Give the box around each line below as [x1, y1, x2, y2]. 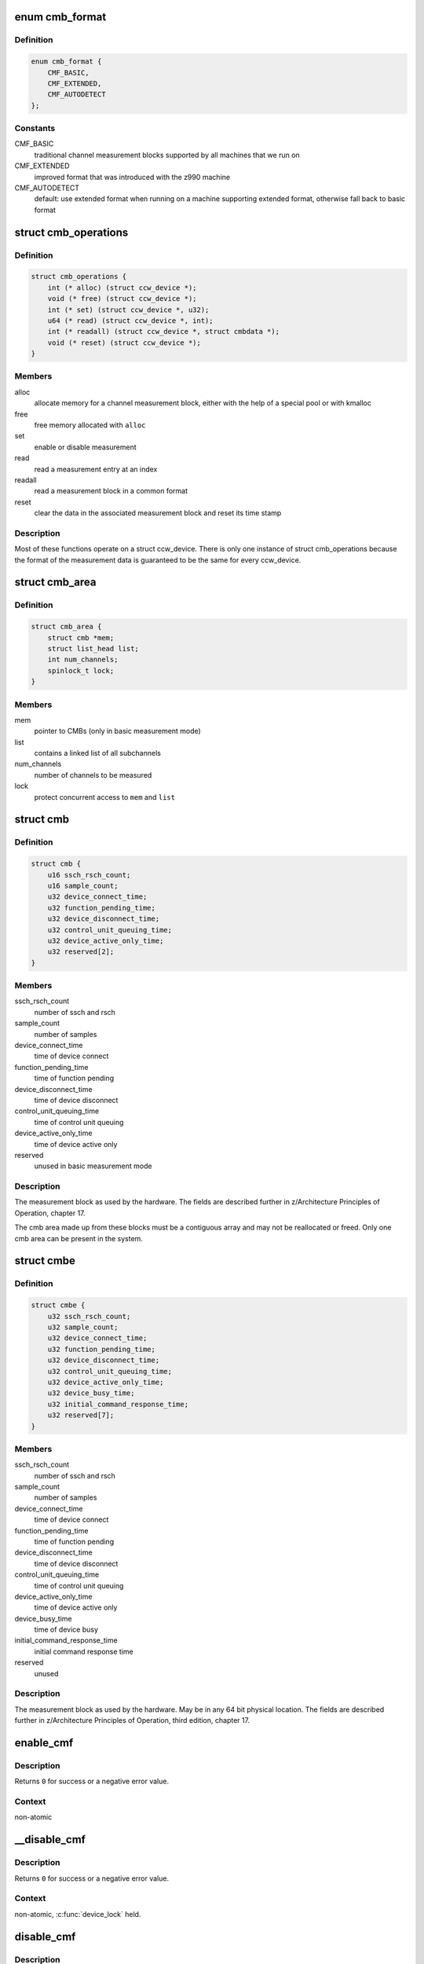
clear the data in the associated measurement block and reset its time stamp [34, 508, 282, 518]
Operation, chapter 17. [14, 1208, 86, 1218]
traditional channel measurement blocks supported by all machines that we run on [34, 150, 300, 159]
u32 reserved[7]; [47, 1411, 115, 1420]
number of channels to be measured [34, 770, 152, 779]
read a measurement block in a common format [34, 486, 188, 496]
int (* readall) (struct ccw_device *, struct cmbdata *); [47, 327, 280, 336]
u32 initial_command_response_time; [47, 1399, 188, 1409]
